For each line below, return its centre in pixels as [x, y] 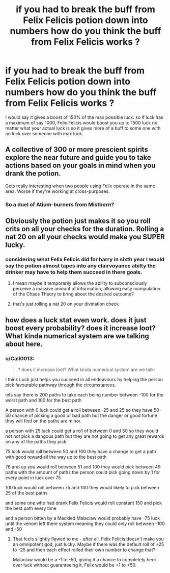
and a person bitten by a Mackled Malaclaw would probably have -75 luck [83, 518]
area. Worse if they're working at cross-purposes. [58, 191]
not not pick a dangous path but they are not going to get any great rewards [85, 436]
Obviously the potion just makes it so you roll [78, 221]
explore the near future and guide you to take [78, 157]
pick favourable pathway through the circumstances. [61, 385]
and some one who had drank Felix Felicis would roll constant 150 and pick [83, 503]
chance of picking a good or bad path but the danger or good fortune [85, 416]
